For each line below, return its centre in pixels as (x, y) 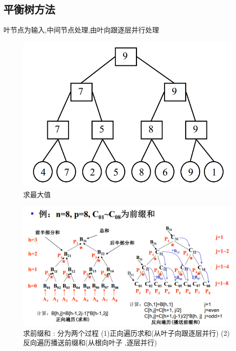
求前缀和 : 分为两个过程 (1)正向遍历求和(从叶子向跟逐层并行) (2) (127, 333)
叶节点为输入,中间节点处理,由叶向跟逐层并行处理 (81, 30)
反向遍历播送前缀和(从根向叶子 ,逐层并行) (90, 342)
